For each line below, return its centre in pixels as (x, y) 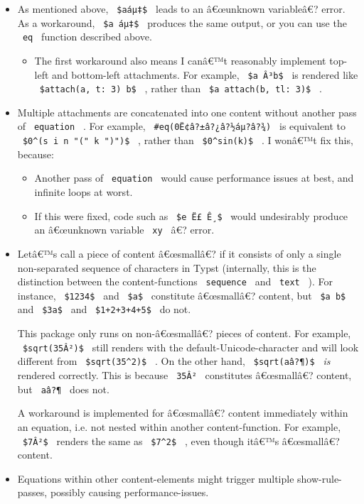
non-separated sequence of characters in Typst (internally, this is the (167, 267)
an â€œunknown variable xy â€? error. (124, 230)
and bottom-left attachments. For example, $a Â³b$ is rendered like (205, 74)
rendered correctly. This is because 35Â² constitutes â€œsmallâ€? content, (184, 375)
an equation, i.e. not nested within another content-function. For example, (179, 426)
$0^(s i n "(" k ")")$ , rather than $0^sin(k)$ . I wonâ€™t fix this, (188, 140)
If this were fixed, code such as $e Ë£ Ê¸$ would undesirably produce (191, 215)
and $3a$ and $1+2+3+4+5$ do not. (104, 309)
